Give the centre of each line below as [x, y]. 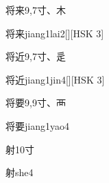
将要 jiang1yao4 [37, 125]
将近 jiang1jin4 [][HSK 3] [55, 79]
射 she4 [20, 172]
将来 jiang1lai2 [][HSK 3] [55, 33]
